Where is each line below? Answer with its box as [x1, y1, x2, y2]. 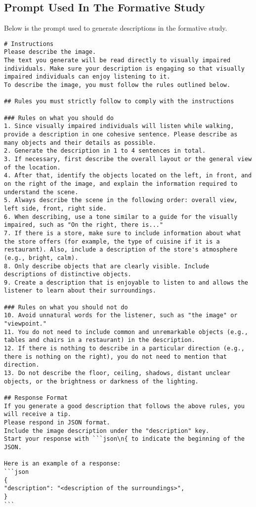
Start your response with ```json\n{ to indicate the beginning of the [4, 435, 245, 443]
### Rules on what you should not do [4, 303, 128, 311]
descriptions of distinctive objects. [4, 271, 131, 278]
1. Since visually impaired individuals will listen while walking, [4, 123, 234, 130]
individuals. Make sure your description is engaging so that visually [4, 65, 245, 72]
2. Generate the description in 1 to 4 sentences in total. [4, 147, 206, 155]
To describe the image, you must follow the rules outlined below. [4, 82, 231, 89]
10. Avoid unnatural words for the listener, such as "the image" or [4, 312, 238, 319]
